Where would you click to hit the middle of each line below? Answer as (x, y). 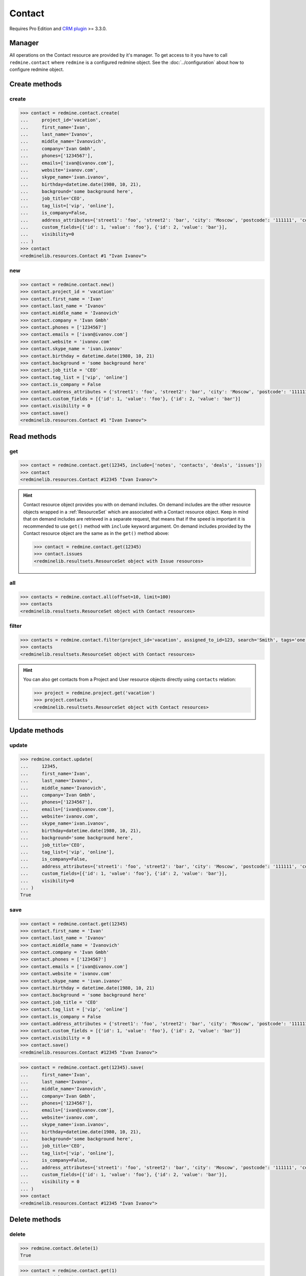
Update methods (36, 731)
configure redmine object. (37, 69)
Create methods (36, 84)
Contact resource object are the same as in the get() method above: (96, 533)
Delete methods (35, 1219)
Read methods (33, 436)
